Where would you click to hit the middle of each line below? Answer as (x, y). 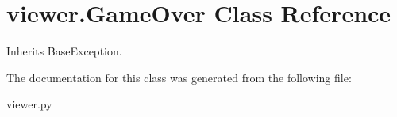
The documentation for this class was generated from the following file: (179, 77)
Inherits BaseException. (64, 51)
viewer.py (29, 104)
